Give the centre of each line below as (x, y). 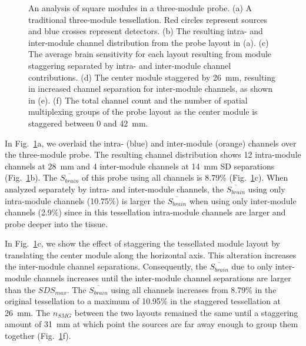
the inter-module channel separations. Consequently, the (106, 266)
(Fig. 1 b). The (31, 177)
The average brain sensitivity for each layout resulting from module (150, 54)
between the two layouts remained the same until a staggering (186, 312)
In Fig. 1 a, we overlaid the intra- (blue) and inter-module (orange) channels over (151, 143)
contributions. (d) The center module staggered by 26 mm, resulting (152, 77)
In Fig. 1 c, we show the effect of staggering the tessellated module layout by (142, 243)
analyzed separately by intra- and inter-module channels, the (114, 189)
